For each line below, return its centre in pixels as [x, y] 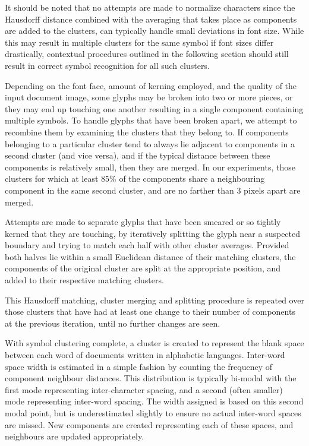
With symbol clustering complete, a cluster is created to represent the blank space [154, 343]
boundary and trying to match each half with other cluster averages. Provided [147, 245]
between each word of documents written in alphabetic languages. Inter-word [145, 355]
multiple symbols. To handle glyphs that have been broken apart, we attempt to [151, 120]
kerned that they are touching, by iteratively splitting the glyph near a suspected [153, 233]
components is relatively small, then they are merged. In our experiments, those [150, 167]
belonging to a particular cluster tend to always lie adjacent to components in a [150, 143]
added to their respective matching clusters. [84, 280]
